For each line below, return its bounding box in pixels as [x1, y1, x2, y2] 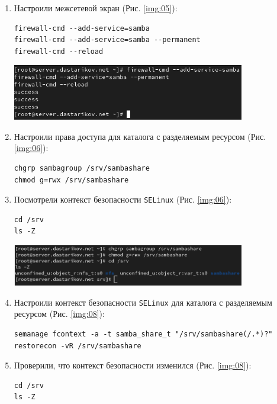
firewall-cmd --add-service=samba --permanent [14, 36, 201, 44]
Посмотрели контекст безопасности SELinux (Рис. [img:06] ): [14, 193, 232, 206]
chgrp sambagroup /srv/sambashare [14, 164, 150, 173]
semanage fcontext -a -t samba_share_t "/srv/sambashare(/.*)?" [14, 329, 273, 338]
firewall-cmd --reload [14, 47, 104, 56]
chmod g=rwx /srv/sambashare [14, 175, 129, 184]
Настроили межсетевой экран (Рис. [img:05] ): [14, 2, 178, 14]
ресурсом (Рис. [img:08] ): [14, 307, 105, 320]
